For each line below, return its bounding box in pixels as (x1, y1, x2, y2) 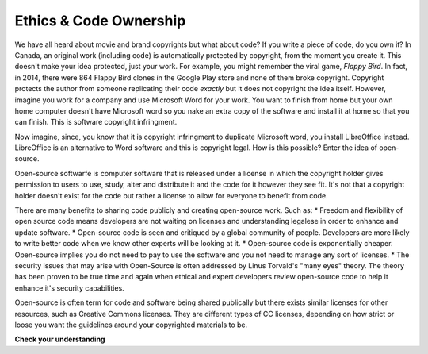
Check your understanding (14, 334, 105, 344)
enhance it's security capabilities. (14, 283, 124, 293)
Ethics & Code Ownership (14, 12, 186, 29)
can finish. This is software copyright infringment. (14, 117, 178, 127)
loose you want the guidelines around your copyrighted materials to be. (14, 320, 248, 329)
